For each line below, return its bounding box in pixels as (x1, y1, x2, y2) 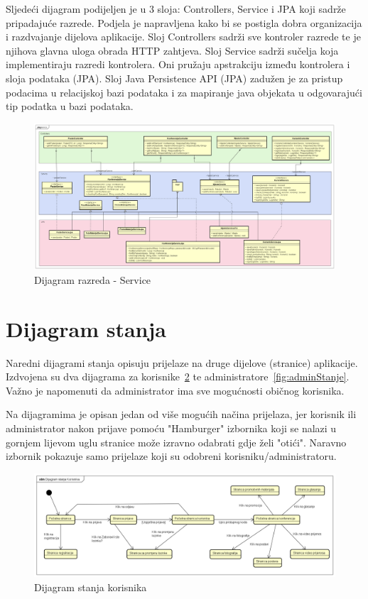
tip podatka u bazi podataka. (6, 99, 134, 114)
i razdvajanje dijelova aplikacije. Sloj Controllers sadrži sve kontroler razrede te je (6, 29, 361, 44)
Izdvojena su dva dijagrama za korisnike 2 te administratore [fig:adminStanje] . (6, 369, 350, 384)
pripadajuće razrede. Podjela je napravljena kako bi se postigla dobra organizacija (6, 15, 362, 30)
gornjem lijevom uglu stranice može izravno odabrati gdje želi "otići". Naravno (6, 434, 347, 449)
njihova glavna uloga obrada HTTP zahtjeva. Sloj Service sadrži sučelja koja (6, 43, 339, 57)
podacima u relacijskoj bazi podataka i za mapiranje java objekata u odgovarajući (6, 84, 362, 99)
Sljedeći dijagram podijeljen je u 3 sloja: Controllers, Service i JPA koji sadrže (6, 1, 346, 16)
